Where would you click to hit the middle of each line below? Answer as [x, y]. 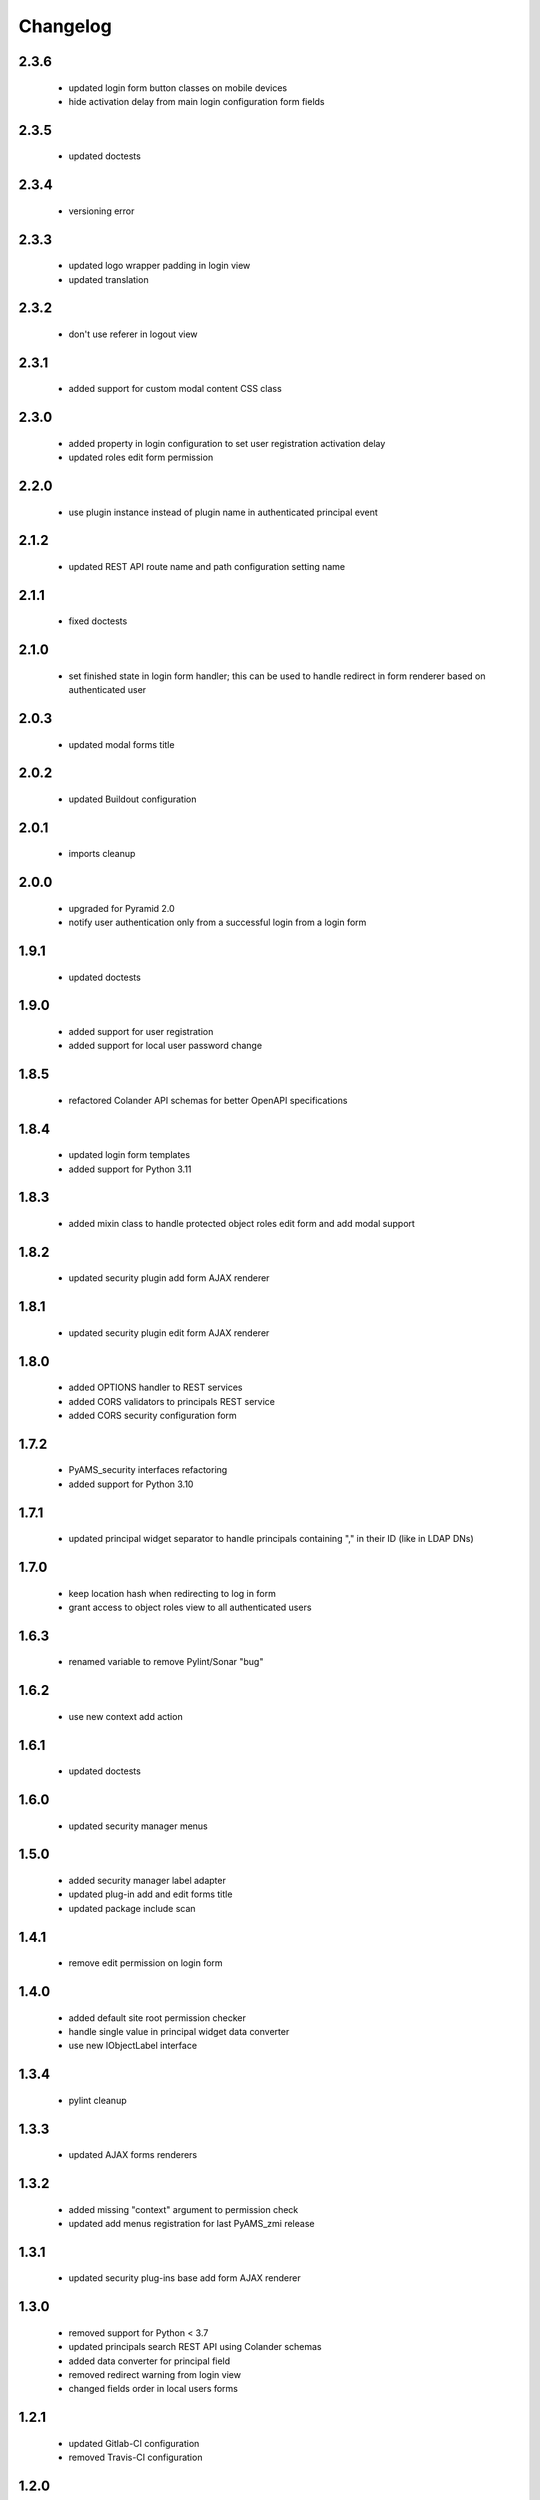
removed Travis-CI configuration [135, 2457]
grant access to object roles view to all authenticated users [190, 1607]
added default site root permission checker [157, 2017]
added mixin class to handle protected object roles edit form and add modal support [241, 1224]
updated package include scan [132, 1908]
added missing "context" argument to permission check [183, 2209]
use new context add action [126, 1716]
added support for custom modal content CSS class [175, 389]
